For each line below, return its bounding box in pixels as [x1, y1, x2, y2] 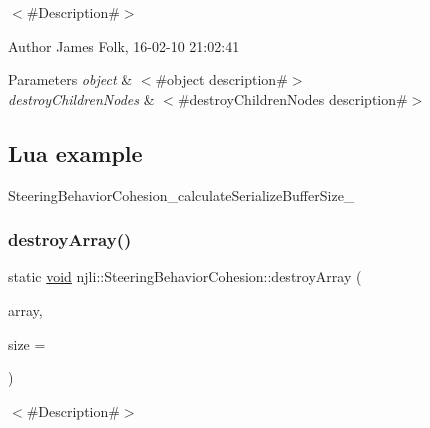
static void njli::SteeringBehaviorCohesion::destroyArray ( [8, 266, 362, 287]
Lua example [8, 137, 143, 168]
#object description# [155, 69, 288, 90]
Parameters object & [8, 69, 133, 90]
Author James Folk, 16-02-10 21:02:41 [8, 35, 240, 56]
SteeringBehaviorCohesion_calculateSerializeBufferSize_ [8, 184, 355, 205]
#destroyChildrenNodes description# [177, 88, 408, 109]
